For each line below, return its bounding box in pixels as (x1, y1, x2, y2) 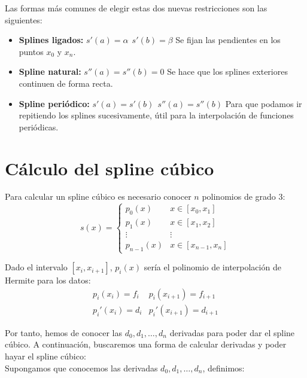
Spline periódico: (19, 97, 90, 109)
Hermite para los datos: (5, 274, 91, 286)
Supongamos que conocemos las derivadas (5, 361, 158, 374)
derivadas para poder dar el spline (169, 326, 295, 339)
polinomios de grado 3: (202, 190, 285, 203)
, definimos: (202, 361, 245, 374)
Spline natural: (19, 65, 81, 78)
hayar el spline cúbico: (5, 349, 86, 362)
